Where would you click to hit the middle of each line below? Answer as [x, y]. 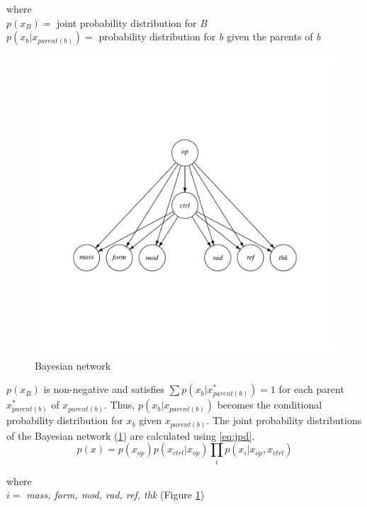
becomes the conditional [270, 405]
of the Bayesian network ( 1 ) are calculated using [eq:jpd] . [131, 435]
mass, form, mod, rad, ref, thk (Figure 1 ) [115, 495]
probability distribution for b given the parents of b [210, 36]
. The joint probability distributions [284, 420]
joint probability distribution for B [132, 22]
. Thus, [119, 405]
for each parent [311, 389]
